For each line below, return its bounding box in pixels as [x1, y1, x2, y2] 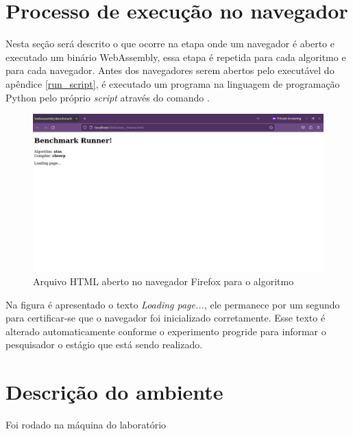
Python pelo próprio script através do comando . [5, 90, 210, 104]
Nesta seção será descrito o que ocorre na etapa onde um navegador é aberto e [5, 36, 334, 51]
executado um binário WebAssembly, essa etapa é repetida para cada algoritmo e [5, 49, 346, 64]
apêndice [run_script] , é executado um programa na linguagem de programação [5, 76, 340, 90]
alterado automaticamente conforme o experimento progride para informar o [5, 324, 326, 338]
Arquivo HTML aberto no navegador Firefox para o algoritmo [33, 274, 294, 288]
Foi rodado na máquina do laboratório [5, 417, 167, 431]
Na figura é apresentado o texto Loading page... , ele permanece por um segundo [5, 297, 340, 311]
